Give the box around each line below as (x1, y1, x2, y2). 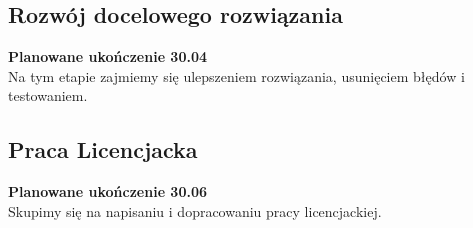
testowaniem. (8, 85, 88, 106)
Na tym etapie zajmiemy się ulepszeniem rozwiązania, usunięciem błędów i (8, 65, 465, 86)
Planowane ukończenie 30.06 (8, 181, 208, 202)
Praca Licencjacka (8, 134, 198, 165)
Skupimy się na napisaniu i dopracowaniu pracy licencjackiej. (8, 200, 382, 221)
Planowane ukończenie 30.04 (8, 46, 208, 67)
